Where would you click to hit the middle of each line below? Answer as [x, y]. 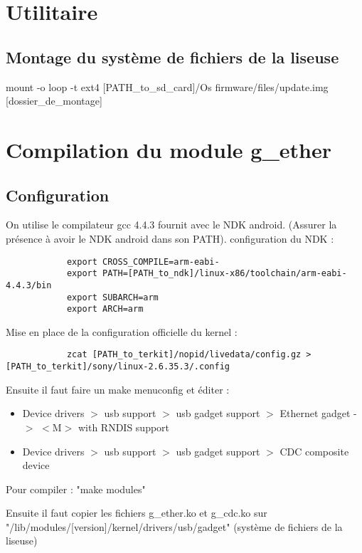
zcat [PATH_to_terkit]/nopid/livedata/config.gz [184, 355]
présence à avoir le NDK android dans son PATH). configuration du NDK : [170, 238]
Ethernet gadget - [318, 413]
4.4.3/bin [29, 285]
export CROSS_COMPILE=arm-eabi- [143, 262]
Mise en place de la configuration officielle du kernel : [122, 331]
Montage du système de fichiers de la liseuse [172, 57]
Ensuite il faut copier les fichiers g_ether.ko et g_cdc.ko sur [137, 513]
